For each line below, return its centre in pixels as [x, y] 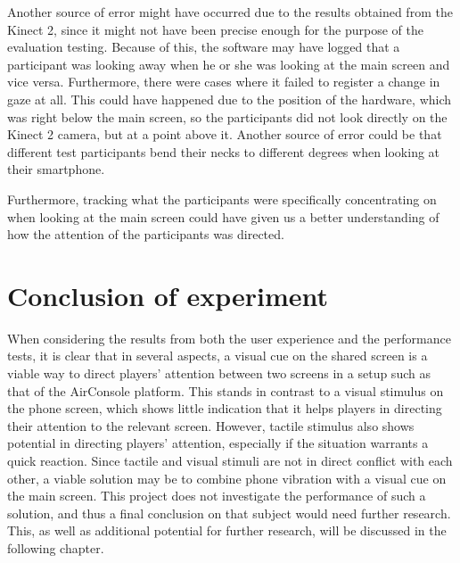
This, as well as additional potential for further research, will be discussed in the [227, 530]
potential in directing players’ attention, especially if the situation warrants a [218, 443]
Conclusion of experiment [168, 295]
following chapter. [56, 547]
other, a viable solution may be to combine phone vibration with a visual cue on [227, 478]
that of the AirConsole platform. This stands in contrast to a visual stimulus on [226, 390]
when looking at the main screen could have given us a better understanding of [223, 216]
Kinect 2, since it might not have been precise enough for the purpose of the [215, 29]
